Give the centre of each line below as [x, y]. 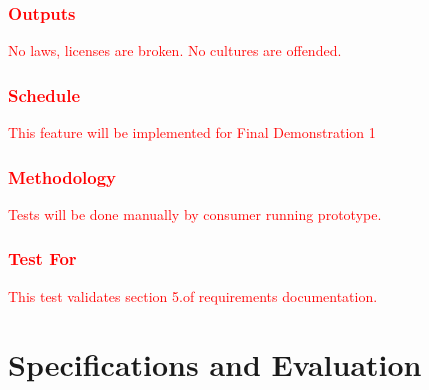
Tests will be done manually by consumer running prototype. [195, 213]
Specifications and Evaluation [215, 364]
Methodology [62, 176]
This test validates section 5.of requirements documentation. [193, 295]
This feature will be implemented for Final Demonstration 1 [192, 132]
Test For [42, 258]
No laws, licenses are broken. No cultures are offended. [175, 50]
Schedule [44, 94]
